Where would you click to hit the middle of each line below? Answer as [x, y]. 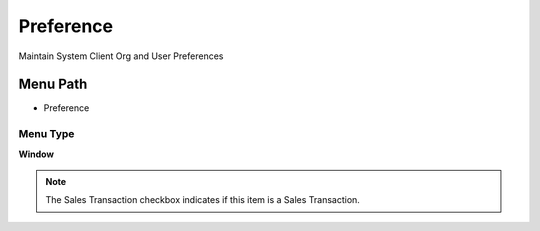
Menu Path [53, 84]
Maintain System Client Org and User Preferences [121, 56]
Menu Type [46, 134]
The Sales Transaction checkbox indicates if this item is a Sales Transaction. [202, 200]
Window [36, 154]
